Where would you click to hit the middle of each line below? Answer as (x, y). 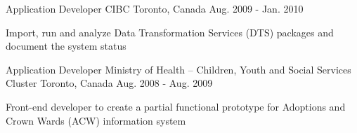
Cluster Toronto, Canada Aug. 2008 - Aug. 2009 (109, 83)
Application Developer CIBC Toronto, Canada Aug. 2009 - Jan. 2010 (155, 8)
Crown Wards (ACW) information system (96, 120)
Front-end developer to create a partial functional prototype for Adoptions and (176, 106)
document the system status (66, 46)
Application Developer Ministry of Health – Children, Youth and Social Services (178, 69)
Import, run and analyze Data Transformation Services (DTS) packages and (170, 32)
